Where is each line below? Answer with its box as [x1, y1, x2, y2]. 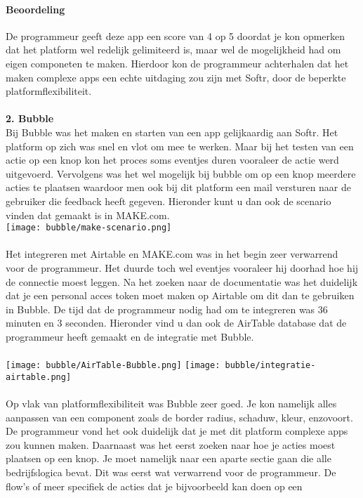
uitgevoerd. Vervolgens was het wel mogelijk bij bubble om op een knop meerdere [6, 166, 356, 181]
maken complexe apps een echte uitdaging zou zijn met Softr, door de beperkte [6, 70, 346, 84]
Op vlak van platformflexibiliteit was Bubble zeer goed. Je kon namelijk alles [6, 396, 337, 411]
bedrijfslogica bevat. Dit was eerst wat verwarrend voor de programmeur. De [6, 464, 336, 479]
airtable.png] [6, 372, 72, 382]
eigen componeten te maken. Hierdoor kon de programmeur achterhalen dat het [6, 55, 349, 70]
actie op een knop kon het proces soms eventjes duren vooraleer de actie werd [6, 152, 339, 167]
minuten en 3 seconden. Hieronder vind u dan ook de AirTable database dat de [6, 315, 347, 330]
